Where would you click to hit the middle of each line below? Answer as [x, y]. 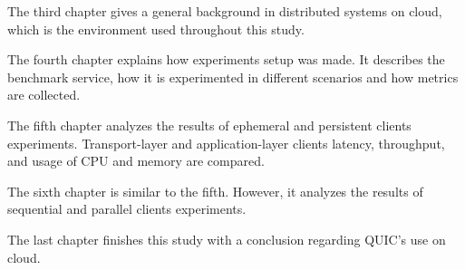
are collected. [44, 95]
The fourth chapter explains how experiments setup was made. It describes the [226, 59]
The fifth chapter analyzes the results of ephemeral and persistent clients [209, 125]
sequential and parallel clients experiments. [127, 209]
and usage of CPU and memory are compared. [136, 161]
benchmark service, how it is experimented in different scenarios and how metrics [233, 77]
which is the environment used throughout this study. [156, 29]
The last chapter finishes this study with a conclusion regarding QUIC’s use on [227, 239]
